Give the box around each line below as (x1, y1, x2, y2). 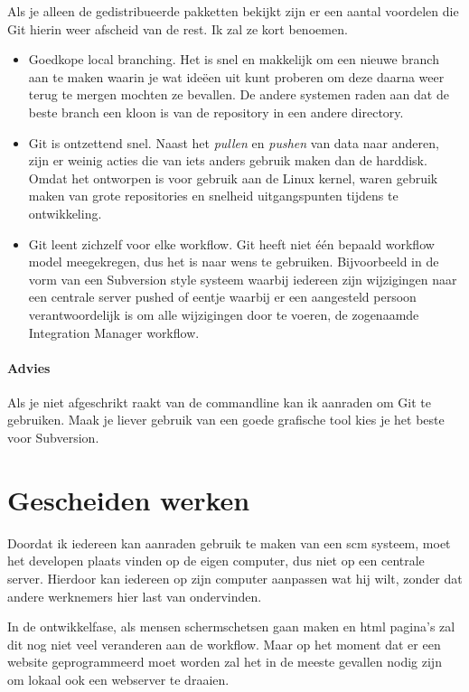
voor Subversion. (7, 428, 99, 447)
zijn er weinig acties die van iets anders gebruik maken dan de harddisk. (28, 151, 427, 170)
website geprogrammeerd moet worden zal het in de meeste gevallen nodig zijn (7, 652, 442, 671)
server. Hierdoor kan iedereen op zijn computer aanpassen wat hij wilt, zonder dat (7, 568, 463, 587)
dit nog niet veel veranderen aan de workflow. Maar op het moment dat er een (7, 634, 441, 653)
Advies (7, 358, 51, 377)
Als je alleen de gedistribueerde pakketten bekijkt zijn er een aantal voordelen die (7, 2, 459, 20)
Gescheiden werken (7, 481, 250, 518)
